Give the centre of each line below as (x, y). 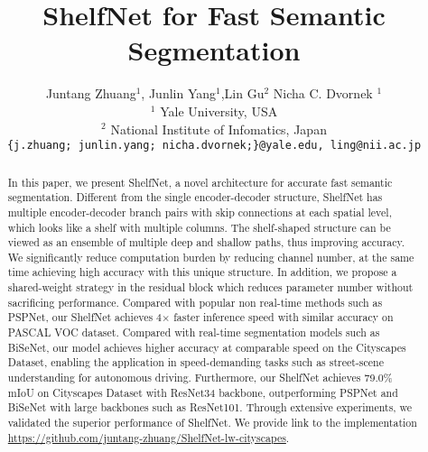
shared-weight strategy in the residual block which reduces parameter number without (210, 287)
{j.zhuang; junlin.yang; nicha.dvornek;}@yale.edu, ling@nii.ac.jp (214, 146)
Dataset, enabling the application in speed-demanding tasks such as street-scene (196, 362)
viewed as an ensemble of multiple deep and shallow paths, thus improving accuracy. (206, 242)
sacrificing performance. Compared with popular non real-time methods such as (195, 302)
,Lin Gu (242, 93)
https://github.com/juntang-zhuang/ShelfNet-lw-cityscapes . (149, 437)
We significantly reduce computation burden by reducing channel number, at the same (211, 257)
